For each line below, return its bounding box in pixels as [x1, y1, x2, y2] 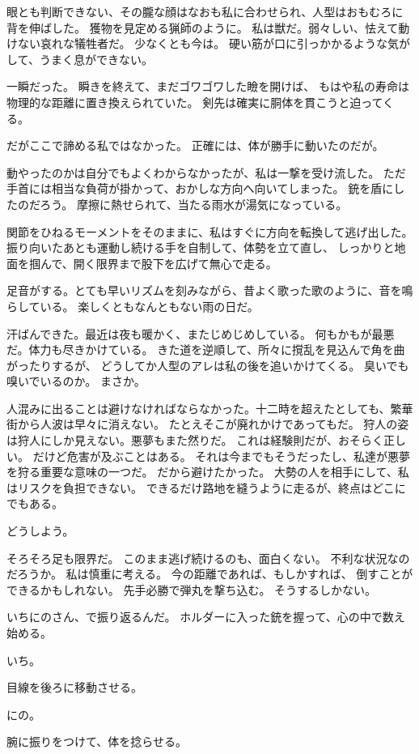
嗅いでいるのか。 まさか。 [6, 373, 146, 390]
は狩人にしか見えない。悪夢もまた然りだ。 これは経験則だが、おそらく [6, 432, 383, 449]
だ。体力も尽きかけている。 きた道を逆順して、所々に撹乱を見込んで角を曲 [6, 341, 405, 358]
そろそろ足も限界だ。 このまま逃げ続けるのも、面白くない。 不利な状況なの [6, 549, 410, 566]
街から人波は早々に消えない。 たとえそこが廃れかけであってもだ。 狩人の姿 [6, 415, 409, 432]
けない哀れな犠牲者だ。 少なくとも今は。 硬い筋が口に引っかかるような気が [6, 35, 410, 52]
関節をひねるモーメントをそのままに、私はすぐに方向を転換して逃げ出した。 [6, 223, 413, 240]
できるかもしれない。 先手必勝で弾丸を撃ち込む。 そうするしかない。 [6, 581, 377, 598]
